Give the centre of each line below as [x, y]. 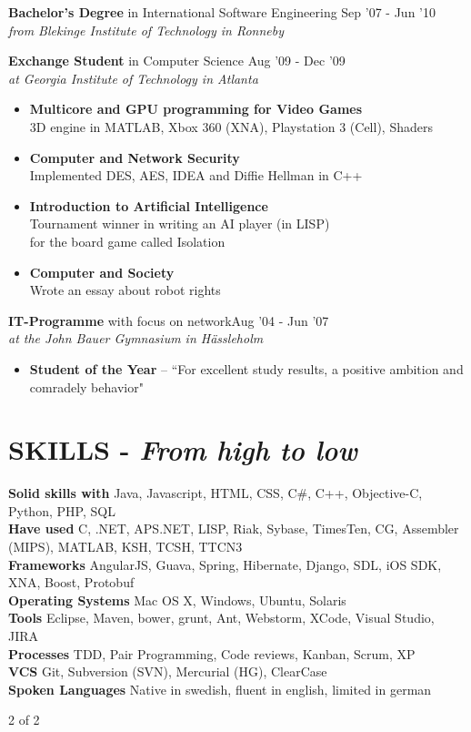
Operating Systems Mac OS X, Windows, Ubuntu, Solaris [177, 600]
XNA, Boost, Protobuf [71, 582]
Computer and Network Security [135, 157]
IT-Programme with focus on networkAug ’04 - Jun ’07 [169, 320]
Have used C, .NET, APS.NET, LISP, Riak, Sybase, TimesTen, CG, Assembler [234, 529]
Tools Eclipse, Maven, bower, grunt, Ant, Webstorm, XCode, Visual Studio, [221, 618]
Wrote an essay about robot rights [125, 290]
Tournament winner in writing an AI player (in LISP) [180, 224]
